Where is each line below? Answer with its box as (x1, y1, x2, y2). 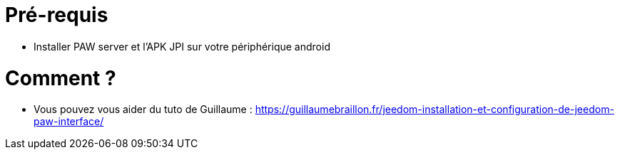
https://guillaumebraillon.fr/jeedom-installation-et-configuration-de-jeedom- (255, 103, 614, 116)
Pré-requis (5, 3, 108, 27)
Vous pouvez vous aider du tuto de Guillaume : (34, 103, 253, 116)
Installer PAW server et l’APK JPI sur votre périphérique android (34, 40, 330, 53)
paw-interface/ (34, 115, 104, 128)
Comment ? (5, 65, 116, 90)
